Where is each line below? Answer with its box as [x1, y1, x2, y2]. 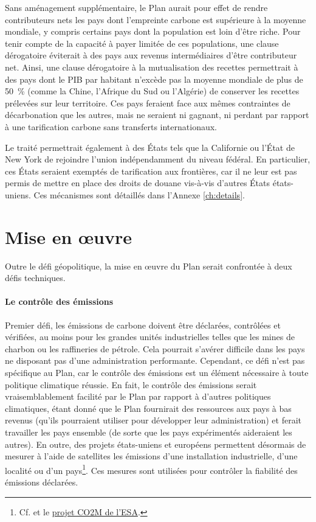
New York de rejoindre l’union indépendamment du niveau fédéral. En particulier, [5, 153, 311, 165]
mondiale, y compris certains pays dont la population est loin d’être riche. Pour [5, 25, 301, 38]
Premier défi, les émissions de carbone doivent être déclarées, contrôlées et [5, 318, 281, 331]
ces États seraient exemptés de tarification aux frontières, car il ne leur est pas [5, 164, 297, 177]
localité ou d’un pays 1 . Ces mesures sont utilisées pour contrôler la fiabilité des [5, 462, 298, 476]
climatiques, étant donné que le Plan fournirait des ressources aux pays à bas [5, 402, 292, 414]
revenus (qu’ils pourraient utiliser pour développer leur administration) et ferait [5, 414, 302, 426]
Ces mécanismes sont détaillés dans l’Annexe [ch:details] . [33, 188, 245, 201]
